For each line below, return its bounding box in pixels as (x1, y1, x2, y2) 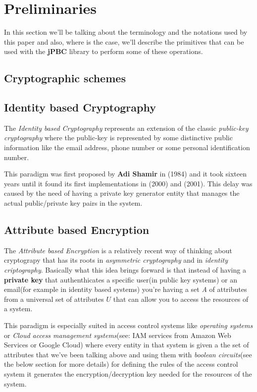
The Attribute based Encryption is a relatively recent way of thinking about (4, 245, 232, 255)
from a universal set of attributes (4, 293, 104, 304)
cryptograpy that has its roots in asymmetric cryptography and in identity (4, 255, 228, 265)
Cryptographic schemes (4, 70, 126, 86)
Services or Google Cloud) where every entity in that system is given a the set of (4, 339, 249, 350)
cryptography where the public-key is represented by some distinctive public (4, 132, 233, 143)
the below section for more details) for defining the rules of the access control (4, 359, 238, 369)
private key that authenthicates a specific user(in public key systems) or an (4, 274, 237, 284)
